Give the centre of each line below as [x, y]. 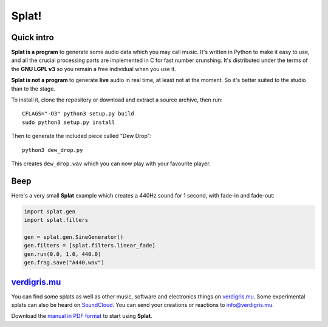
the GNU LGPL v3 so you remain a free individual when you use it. [94, 69]
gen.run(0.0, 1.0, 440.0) [63, 254]
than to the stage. [33, 89]
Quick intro [32, 37]
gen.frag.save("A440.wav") [64, 263]
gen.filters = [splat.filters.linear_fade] [90, 246]
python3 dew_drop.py [53, 150]
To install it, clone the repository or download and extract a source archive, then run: [117, 100]
